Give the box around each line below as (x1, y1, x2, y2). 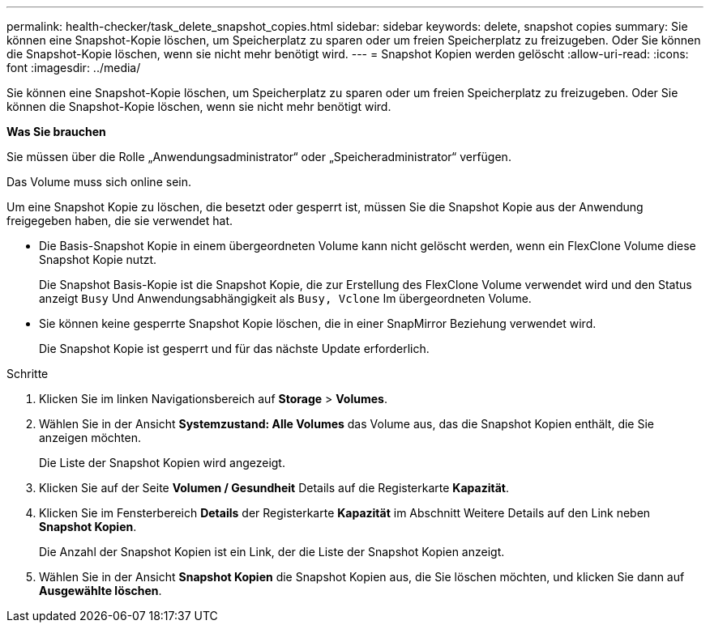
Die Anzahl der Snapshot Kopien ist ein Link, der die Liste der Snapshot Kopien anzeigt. (39, 545, 505, 559)
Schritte (6, 367, 49, 380)
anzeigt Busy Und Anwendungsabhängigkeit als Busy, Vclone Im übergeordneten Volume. (39, 291, 532, 305)
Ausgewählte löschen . (39, 584, 162, 597)
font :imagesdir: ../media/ (6, 61, 141, 74)
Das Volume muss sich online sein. (6, 175, 191, 189)
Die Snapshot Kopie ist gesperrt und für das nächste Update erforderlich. (39, 342, 430, 355)
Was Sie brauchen (6, 125, 106, 138)
